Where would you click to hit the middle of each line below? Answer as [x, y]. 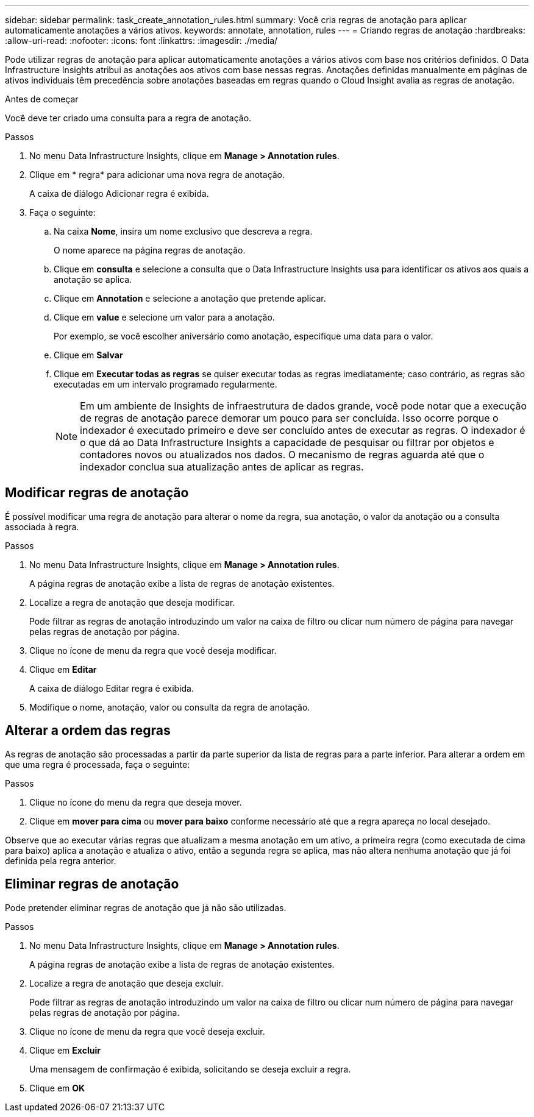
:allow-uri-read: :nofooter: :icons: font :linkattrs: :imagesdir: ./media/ [141, 41]
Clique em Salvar [88, 355]
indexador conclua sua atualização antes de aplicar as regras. [222, 467]
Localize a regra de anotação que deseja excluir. [126, 983]
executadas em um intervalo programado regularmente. [166, 384]
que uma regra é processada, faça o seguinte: [98, 764]
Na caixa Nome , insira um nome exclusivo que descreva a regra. [183, 231]
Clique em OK [57, 1088]
